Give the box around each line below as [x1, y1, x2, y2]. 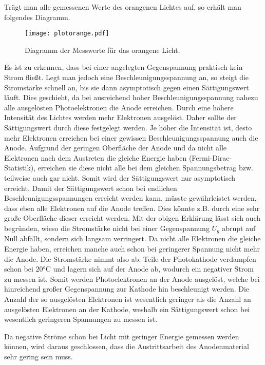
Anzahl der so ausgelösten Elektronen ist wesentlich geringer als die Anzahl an [4, 293, 251, 304]
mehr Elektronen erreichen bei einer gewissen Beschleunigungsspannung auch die [4, 132, 258, 143]
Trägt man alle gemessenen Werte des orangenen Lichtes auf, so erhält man [4, 2, 241, 12]
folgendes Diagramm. [4, 11, 70, 22]
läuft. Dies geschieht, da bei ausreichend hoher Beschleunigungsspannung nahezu [4, 92, 258, 103]
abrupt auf [222, 222, 256, 233]
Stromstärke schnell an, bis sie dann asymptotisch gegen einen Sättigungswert [4, 82, 249, 92]
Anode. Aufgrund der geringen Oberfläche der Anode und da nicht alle [4, 142, 227, 153]
